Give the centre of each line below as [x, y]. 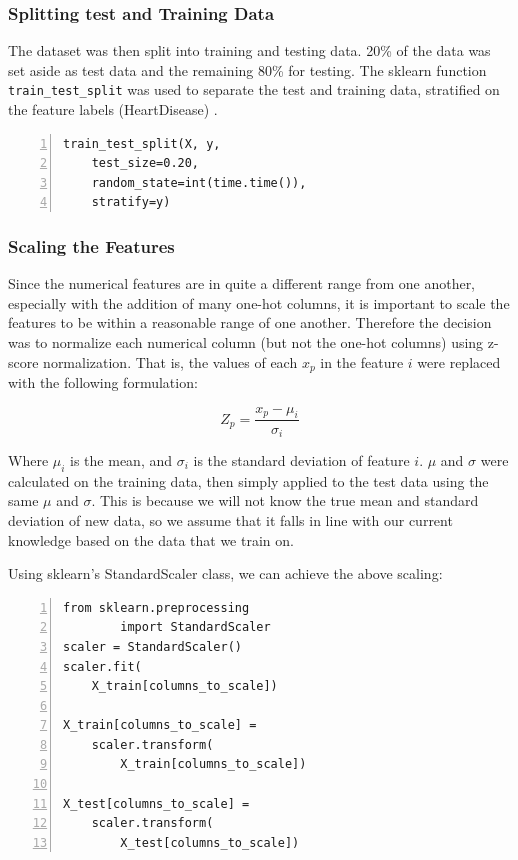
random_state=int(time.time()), [199, 182]
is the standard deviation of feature [301, 459]
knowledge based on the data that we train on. [151, 539]
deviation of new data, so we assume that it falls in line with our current [230, 519]
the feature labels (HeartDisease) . [113, 109]
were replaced [459, 361]
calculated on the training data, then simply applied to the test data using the [248, 480]
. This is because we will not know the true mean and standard [285, 500]
